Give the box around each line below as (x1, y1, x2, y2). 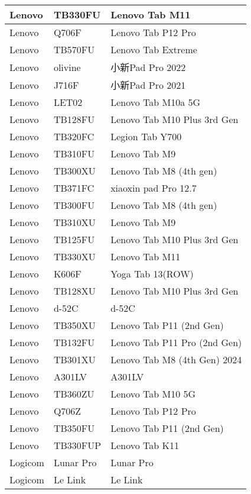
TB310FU (53, 147, 95, 160)
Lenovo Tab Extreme (110, 43, 197, 56)
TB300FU (53, 198, 95, 212)
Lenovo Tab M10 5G (110, 387, 196, 401)
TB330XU (53, 250, 96, 263)
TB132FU (53, 335, 95, 349)
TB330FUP (53, 438, 102, 452)
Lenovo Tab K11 (110, 438, 179, 452)
